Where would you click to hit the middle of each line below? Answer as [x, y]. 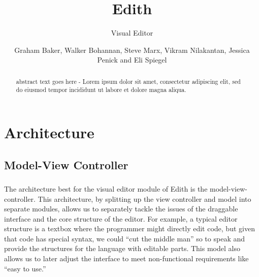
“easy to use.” [25, 268]
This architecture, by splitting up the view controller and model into [144, 198]
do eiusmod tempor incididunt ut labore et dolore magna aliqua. [101, 90]
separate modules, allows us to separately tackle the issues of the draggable [121, 209]
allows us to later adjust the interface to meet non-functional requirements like [126, 258]
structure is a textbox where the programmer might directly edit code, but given [129, 228]
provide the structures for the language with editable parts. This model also [122, 248]
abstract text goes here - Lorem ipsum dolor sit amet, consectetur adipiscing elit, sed [128, 81]
